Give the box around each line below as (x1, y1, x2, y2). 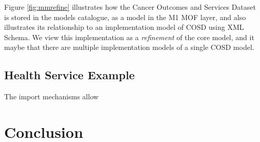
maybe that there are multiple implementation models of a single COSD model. (4, 42, 254, 52)
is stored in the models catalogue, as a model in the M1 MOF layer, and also (4, 11, 246, 22)
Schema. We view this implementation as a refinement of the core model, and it (4, 31, 254, 42)
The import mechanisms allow (4, 91, 99, 102)
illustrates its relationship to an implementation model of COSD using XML (4, 22, 244, 32)
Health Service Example (4, 67, 135, 83)
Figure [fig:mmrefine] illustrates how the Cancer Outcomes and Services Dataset (4, 2, 256, 12)
